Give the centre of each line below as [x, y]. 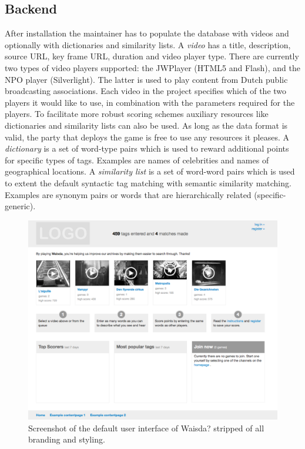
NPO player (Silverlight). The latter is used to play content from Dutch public [146, 79]
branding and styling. [67, 439]
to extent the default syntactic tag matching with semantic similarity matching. [148, 182]
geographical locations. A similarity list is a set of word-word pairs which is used [150, 171]
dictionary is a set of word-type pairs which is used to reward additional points [147, 148]
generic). [20, 206]
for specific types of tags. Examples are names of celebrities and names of [137, 160]
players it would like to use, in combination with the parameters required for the [150, 102]
